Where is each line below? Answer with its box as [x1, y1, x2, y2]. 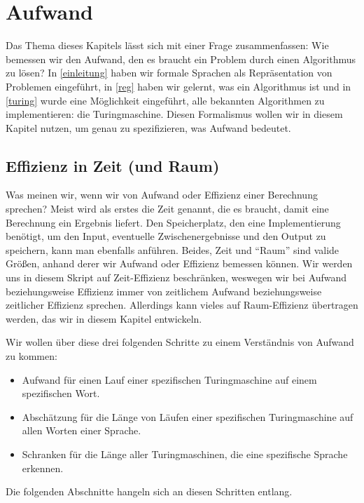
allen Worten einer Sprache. [22, 423, 141, 438]
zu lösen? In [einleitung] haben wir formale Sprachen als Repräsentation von [6, 65, 332, 80]
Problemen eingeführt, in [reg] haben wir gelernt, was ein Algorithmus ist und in [6, 79, 351, 93]
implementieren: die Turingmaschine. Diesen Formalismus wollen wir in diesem [6, 107, 343, 121]
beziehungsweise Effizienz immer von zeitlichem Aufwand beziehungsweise [6, 283, 322, 298]
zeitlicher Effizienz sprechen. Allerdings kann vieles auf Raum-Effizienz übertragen [6, 297, 358, 312]
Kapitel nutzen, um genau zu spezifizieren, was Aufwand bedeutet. [6, 120, 291, 135]
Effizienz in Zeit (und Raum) [6, 154, 220, 176]
